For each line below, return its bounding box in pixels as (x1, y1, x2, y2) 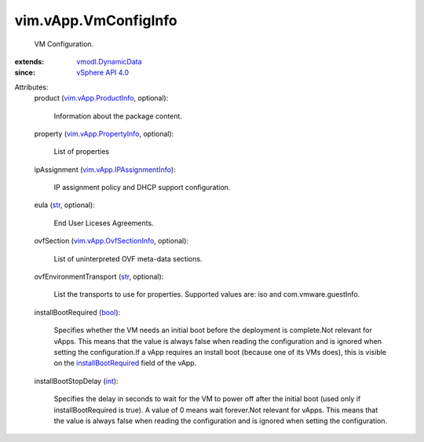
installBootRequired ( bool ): (34, 307, 121, 317)
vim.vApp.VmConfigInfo (14, 12, 177, 29)
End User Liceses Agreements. (53, 218, 154, 228)
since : (14, 68, 35, 78)
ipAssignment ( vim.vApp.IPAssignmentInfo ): (34, 165, 176, 174)
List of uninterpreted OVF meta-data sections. (53, 254, 203, 263)
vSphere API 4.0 (76, 68, 130, 78)
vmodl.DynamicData (76, 57, 142, 66)
